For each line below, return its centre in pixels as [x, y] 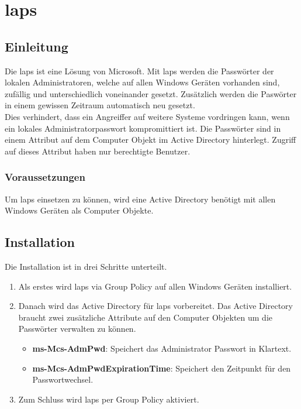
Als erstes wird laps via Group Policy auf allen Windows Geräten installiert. [155, 286]
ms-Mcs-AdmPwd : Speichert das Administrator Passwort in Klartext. [162, 348]
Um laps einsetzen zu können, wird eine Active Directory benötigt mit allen [140, 199]
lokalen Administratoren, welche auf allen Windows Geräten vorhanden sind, [142, 82]
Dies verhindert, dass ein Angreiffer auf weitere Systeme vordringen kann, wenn [147, 116]
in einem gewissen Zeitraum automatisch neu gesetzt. [100, 105]
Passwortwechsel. [63, 379]
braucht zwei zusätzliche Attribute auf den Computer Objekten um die [145, 317]
